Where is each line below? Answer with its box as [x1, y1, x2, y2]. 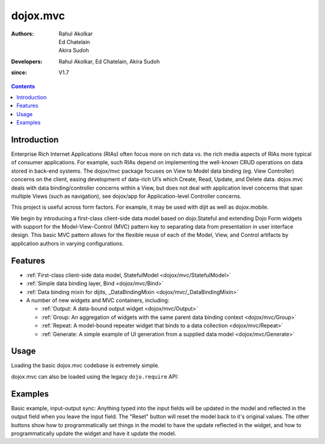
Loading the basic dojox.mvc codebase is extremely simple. [11, 362, 159, 369]
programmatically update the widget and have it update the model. [11, 430, 176, 437]
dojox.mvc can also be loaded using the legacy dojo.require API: [11, 373, 179, 380]
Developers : [11, 58, 43, 65]
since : [11, 69, 27, 76]
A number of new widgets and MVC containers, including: [26, 297, 170, 304]
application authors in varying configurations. [11, 239, 124, 247]
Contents [11, 82, 36, 90]
